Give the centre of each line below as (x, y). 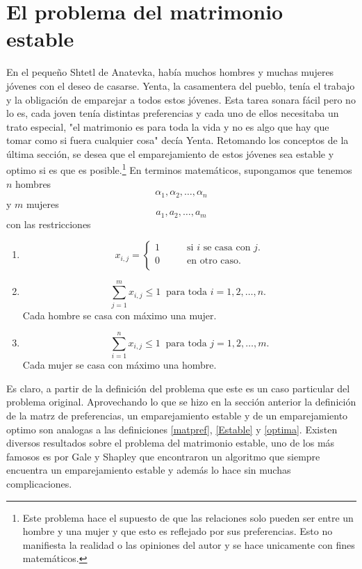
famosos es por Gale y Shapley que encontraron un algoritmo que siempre (163, 456)
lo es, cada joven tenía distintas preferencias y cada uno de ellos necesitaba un (173, 113)
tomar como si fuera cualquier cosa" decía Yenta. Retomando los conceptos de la (178, 140)
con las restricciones (49, 224)
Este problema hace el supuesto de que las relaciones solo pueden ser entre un (188, 517)
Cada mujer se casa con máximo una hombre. (120, 365)
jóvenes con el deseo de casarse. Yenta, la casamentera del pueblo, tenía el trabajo (181, 85)
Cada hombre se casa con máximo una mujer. (120, 315)
